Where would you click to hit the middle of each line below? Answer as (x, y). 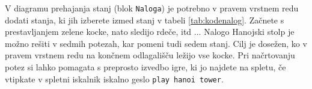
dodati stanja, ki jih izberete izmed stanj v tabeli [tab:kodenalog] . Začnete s (145, 20)
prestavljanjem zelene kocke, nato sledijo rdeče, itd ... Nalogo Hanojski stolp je (150, 32)
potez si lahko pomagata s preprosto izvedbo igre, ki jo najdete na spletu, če (145, 67)
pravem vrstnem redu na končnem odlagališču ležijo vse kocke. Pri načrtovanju (150, 55)
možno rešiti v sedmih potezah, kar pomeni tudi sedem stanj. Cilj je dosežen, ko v (156, 43)
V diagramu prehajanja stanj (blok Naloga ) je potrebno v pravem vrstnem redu (152, 8)
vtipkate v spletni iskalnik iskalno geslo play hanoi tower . (114, 78)
